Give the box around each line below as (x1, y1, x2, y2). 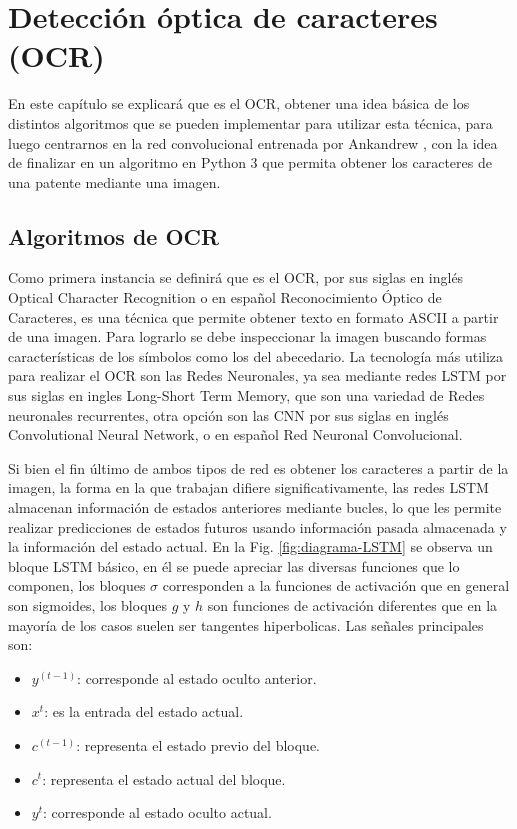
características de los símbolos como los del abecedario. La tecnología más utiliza (8, 345, 504, 366)
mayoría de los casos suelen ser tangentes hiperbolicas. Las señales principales (8, 614, 484, 635)
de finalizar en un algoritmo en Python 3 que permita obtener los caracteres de (8, 152, 492, 173)
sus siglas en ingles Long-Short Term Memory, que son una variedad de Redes (8, 385, 485, 406)
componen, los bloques (8, 575, 146, 596)
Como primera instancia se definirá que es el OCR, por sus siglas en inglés (8, 267, 464, 288)
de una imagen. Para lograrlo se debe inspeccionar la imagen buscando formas (8, 326, 487, 347)
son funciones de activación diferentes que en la (207, 594, 498, 615)
